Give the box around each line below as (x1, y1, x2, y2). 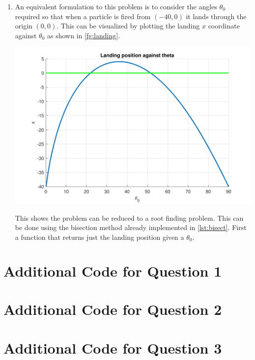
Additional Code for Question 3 (3, 337, 222, 358)
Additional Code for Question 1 (3, 260, 222, 281)
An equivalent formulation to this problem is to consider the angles (15, 1, 217, 11)
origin (15, 21, 32, 31)
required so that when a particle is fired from (15, 11, 151, 21)
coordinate (208, 21, 240, 31)
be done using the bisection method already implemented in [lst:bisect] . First (15, 222, 247, 232)
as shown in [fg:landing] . (47, 30, 120, 40)
